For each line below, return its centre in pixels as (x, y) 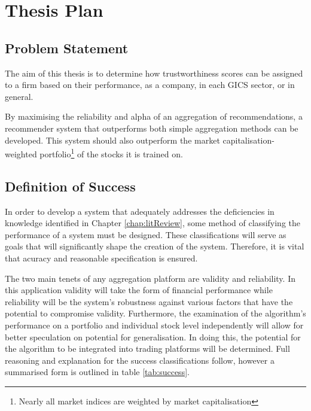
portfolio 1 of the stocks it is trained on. (111, 153)
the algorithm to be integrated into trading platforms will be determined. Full (147, 348)
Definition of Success (70, 186)
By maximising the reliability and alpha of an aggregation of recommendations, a (154, 116)
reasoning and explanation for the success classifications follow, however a (140, 360)
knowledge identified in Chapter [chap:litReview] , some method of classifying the (153, 223)
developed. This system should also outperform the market (112, 140)
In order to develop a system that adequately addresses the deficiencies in (140, 211)
